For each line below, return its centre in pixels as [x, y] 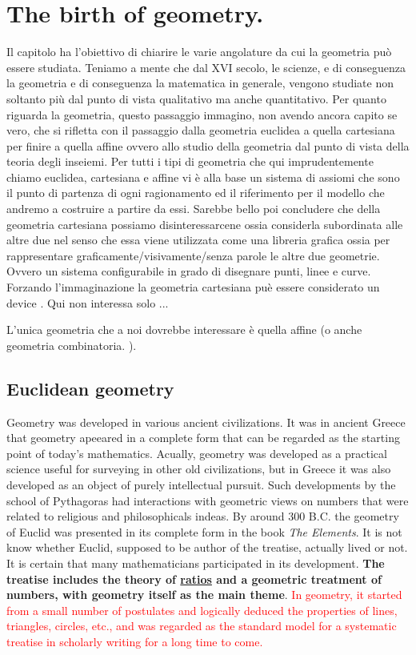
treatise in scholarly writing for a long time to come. [135, 641]
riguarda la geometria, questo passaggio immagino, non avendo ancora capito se [202, 114]
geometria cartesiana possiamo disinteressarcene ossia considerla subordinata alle [205, 224]
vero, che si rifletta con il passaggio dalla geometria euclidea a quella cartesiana [201, 130]
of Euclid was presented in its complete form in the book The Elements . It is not [204, 531]
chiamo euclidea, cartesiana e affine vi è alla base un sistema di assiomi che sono [203, 177]
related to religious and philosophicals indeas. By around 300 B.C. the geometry [203, 516]
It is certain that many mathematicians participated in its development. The [196, 563]
